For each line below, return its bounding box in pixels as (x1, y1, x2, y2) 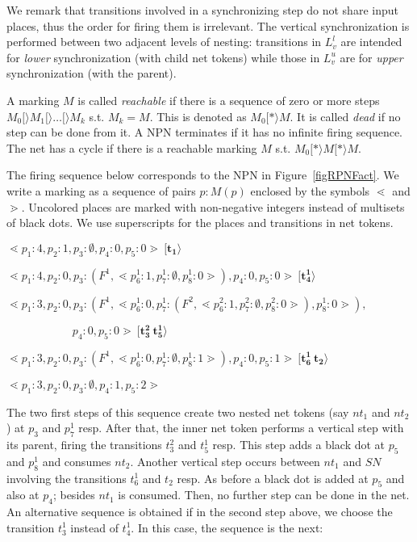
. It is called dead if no (290, 107, 401, 124)
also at (6, 486, 40, 503)
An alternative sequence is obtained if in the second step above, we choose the (6, 503, 393, 520)
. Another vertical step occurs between (130, 452, 320, 469)
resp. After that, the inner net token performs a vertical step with (78, 419, 404, 436)
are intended (340, 33, 402, 50)
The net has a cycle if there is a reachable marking (6, 139, 257, 156)
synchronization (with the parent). (6, 65, 177, 82)
